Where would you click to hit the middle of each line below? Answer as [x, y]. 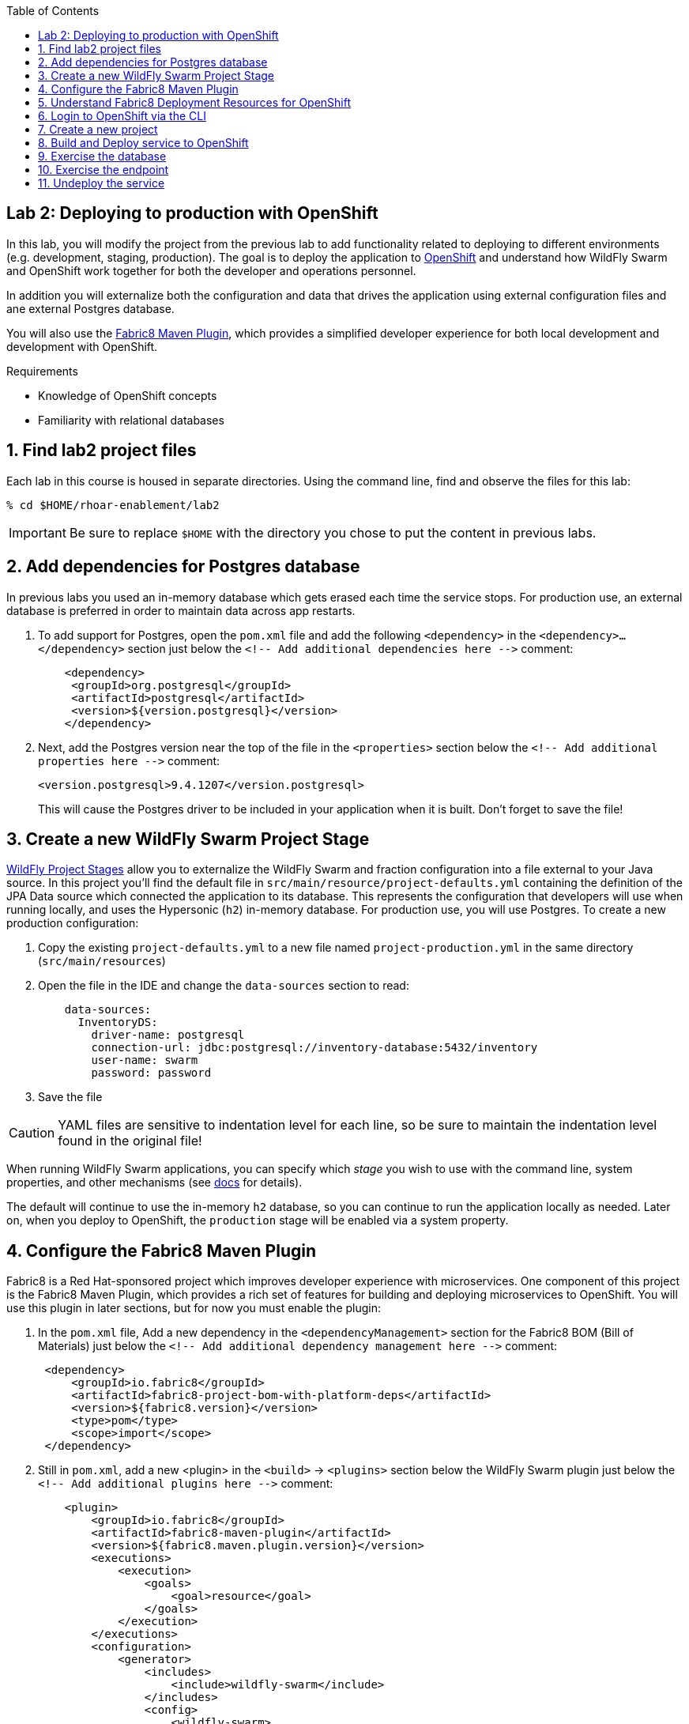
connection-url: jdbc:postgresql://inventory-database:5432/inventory [314, 1048]
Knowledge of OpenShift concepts [128, 395]
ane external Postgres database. [90, 308]
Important [38, 532]
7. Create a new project [98, 129]
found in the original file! [130, 1141]
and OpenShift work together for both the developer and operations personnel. [211, 270]
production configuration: [73, 923]
